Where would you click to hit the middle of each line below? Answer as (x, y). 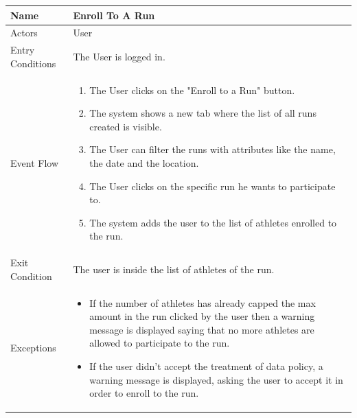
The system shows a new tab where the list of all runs (203, 113)
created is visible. (126, 126)
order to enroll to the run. (144, 393)
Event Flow (34, 163)
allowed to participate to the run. (160, 343)
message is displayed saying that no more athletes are (202, 329)
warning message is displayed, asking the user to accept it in (216, 379)
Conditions (33, 63)
